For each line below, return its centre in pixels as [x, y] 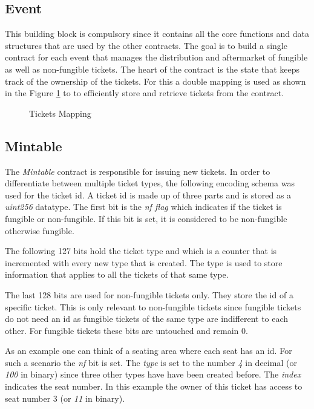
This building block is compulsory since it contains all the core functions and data [157, 34]
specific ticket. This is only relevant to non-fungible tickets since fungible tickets [153, 306]
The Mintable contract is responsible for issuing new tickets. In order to [138, 171]
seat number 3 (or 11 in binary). [65, 398]
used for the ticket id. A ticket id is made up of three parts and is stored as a [148, 195]
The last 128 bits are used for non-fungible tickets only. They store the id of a [149, 294]
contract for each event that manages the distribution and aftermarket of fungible [156, 57]
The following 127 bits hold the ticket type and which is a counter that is [141, 251]
